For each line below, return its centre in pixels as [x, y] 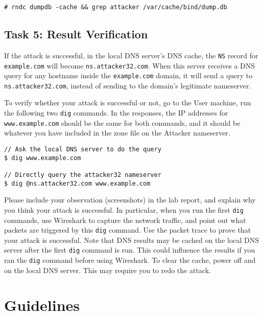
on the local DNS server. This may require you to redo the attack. [107, 270]
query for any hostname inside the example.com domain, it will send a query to [128, 75]
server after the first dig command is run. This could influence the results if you [130, 250]
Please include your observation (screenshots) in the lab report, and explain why [130, 200]
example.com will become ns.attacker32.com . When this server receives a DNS [130, 65]
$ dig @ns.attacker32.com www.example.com [77, 183]
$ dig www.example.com [43, 158]
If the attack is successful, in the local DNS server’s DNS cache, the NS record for [131, 55]
